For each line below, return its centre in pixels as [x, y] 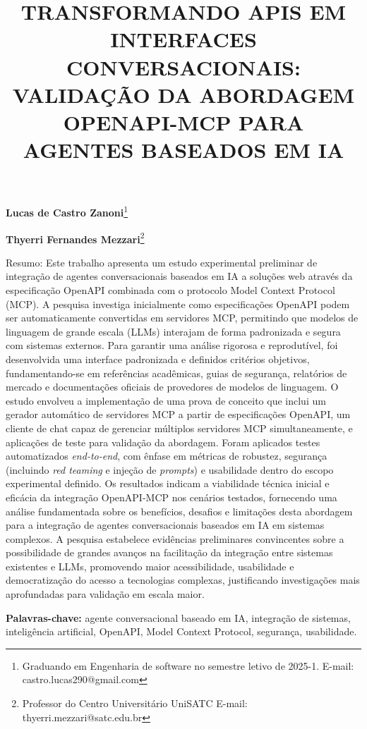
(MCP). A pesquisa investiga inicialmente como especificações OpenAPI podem [178, 304]
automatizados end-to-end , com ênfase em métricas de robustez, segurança [167, 456]
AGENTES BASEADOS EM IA [183, 150]
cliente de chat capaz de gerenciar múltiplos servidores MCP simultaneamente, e [179, 428]
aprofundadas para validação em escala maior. [105, 594]
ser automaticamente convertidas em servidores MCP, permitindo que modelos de [182, 318]
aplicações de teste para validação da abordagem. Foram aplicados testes [163, 442]
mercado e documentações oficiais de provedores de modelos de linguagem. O [172, 387]
